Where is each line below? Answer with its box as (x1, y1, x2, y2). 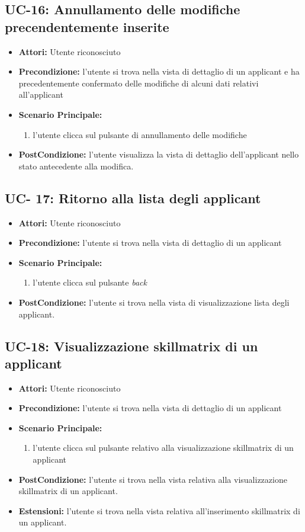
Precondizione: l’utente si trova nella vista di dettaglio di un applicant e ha (18, 65, 300, 78)
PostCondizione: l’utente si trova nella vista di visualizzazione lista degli (18, 296, 290, 308)
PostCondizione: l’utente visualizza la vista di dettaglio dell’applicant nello (18, 148, 299, 161)
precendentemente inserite (5, 17, 169, 36)
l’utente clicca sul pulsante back (33, 276, 147, 289)
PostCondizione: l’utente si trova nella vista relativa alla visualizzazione (18, 473, 287, 485)
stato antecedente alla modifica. (18, 159, 134, 172)
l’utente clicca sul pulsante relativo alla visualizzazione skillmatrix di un (33, 441, 294, 454)
